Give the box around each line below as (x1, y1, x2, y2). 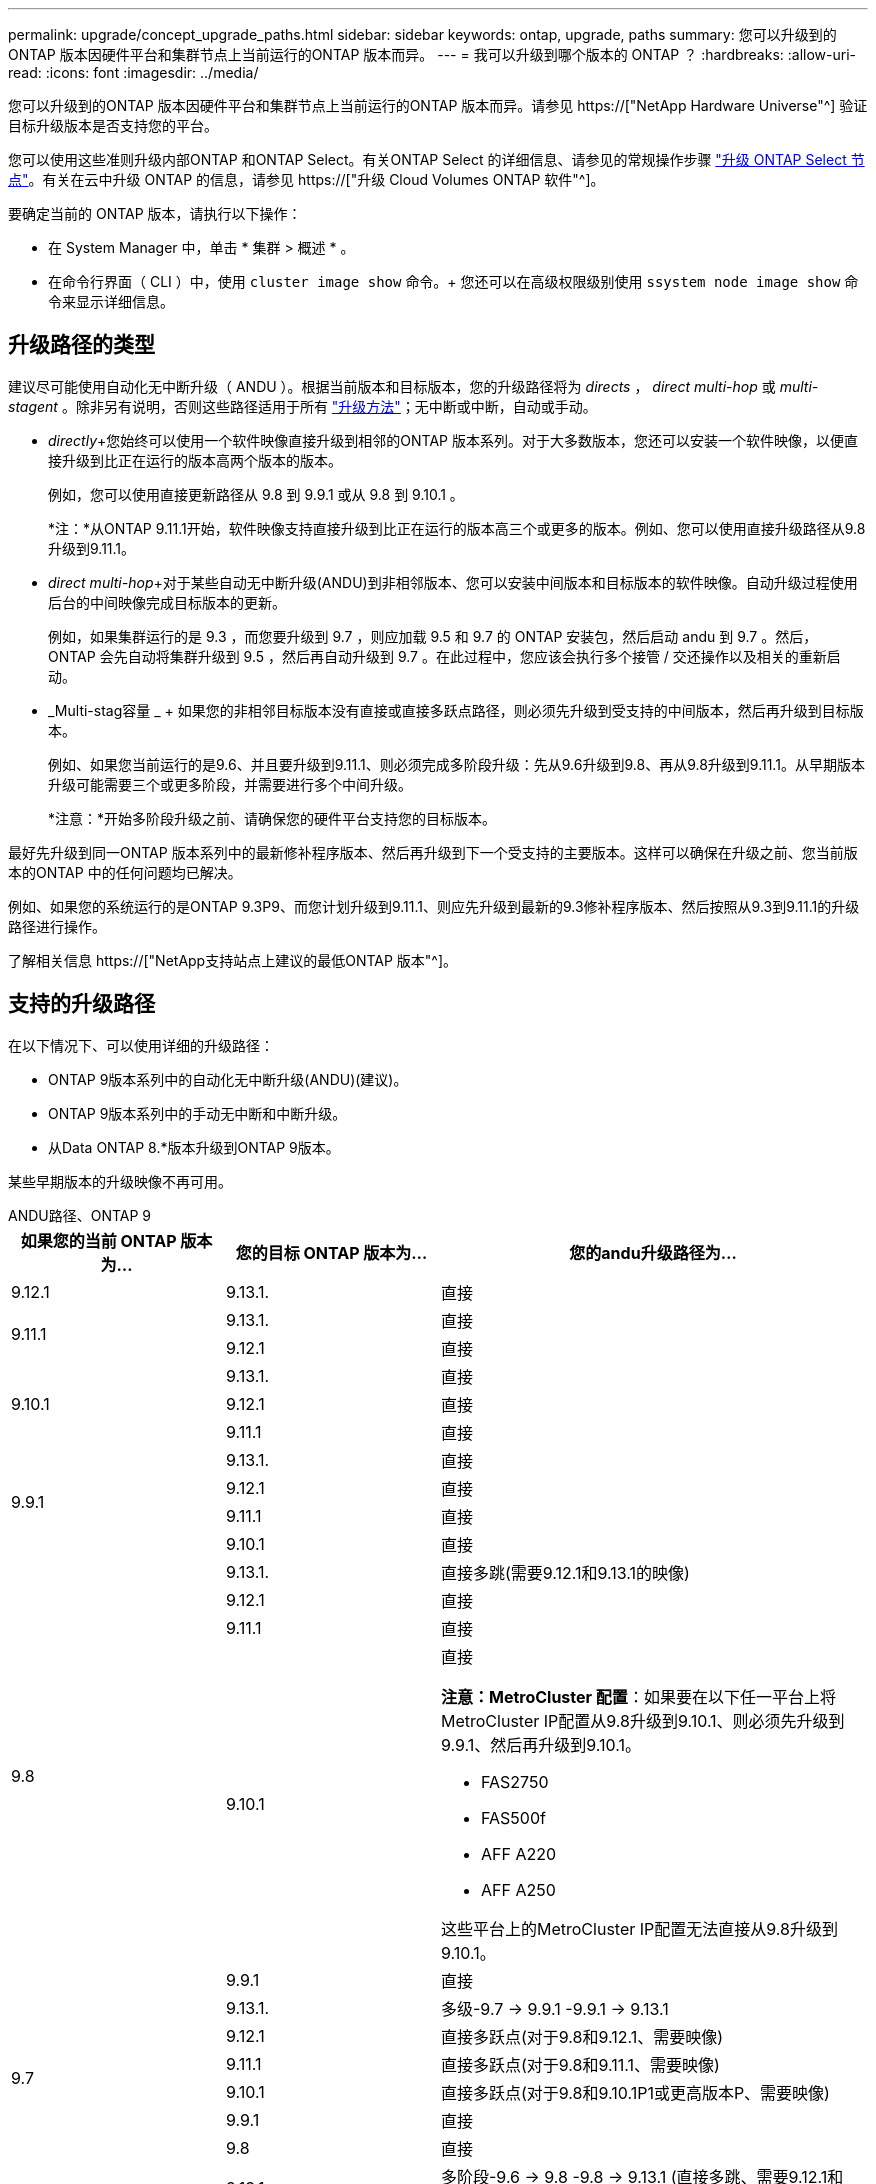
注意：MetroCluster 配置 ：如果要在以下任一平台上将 (441, 1686, 836, 1707)
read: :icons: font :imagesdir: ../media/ (8, 64, 259, 81)
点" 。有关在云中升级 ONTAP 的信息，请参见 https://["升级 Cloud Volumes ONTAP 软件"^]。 (8, 171, 605, 188)
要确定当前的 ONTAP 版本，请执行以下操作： (8, 205, 302, 222)
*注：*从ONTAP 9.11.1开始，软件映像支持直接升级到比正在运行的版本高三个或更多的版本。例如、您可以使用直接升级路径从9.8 (48, 519, 866, 537)
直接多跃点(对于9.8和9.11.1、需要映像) (441, 2054, 720, 2075)
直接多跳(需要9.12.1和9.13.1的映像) (441, 1562, 690, 1583)
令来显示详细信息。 (48, 293, 174, 310)
